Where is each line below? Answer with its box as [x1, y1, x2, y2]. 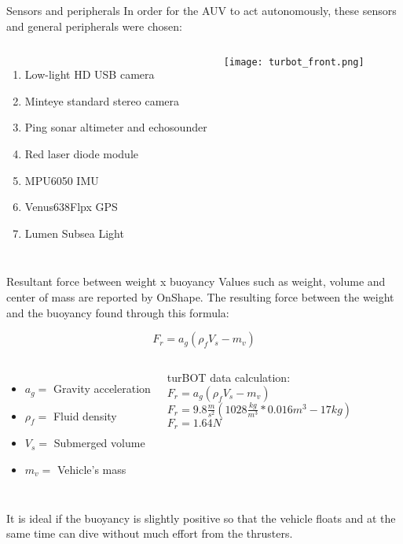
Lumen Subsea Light [24, 224, 124, 241]
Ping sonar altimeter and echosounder [24, 119, 207, 135]
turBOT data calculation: [167, 369, 291, 386]
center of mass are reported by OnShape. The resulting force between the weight [6, 288, 394, 305]
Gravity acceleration [53, 380, 151, 397]
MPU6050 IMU [24, 172, 99, 188]
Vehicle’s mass [57, 461, 126, 477]
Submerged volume [53, 435, 145, 451]
